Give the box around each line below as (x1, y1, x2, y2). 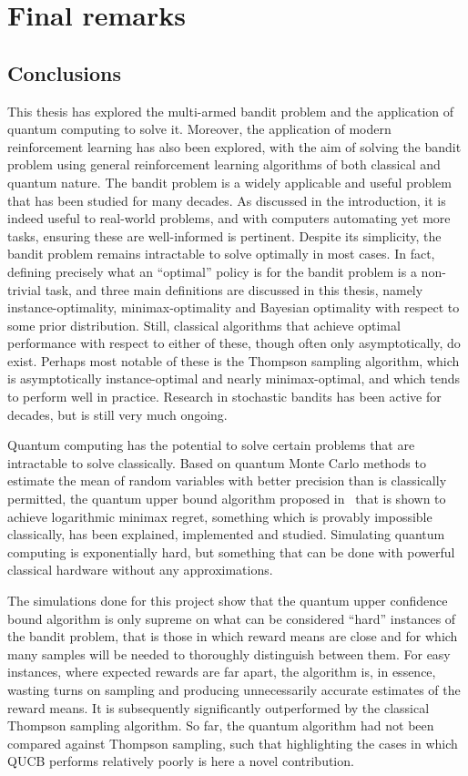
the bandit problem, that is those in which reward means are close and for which (7, 627, 458, 646)
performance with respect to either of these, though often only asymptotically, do (7, 333, 461, 352)
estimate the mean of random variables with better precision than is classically (7, 471, 447, 490)
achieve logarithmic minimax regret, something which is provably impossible (7, 506, 432, 526)
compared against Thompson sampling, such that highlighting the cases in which (7, 733, 458, 752)
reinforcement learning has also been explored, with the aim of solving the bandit (7, 137, 462, 156)
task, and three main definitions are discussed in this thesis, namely (45, 280, 423, 299)
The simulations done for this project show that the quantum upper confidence (7, 591, 448, 610)
